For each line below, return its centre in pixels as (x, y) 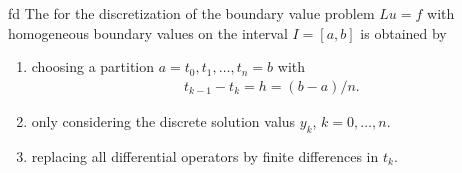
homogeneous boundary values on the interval (148, 32)
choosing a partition (93, 66)
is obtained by (403, 32)
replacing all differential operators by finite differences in (205, 155)
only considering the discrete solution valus (163, 120)
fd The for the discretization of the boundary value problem (191, 13)
